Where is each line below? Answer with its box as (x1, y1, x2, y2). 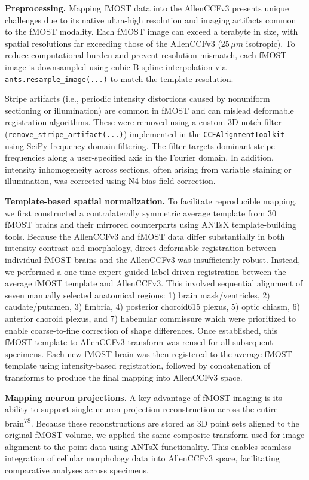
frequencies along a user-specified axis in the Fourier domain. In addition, (5, 151, 274, 164)
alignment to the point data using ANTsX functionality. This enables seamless (5, 440, 292, 452)
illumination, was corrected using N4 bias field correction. (5, 174, 216, 187)
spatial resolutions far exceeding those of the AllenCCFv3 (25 (5, 37, 230, 49)
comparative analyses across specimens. (5, 463, 149, 476)
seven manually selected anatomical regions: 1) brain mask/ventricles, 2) (5, 288, 270, 301)
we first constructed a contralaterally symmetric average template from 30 (5, 206, 276, 219)
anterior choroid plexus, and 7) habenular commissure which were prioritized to (5, 312, 296, 324)
